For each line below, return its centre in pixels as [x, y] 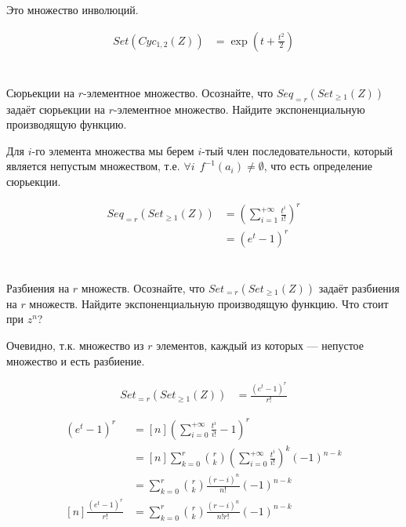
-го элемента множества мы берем [113, 150]
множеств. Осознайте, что [143, 287]
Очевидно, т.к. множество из [75, 345]
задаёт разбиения [359, 287]
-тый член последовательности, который [297, 150]
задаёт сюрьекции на [56, 109]
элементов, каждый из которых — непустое [260, 345]
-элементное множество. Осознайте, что [178, 92]
